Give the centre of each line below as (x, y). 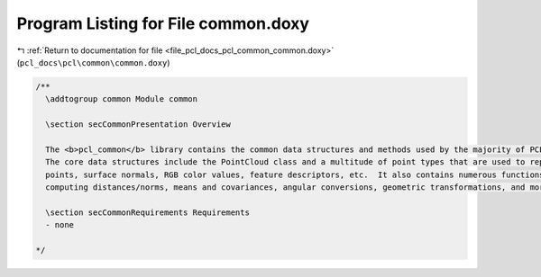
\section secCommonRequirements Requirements (147, 212)
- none (60, 225)
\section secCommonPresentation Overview (138, 125)
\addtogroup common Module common (122, 99)
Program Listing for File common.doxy (163, 23)
